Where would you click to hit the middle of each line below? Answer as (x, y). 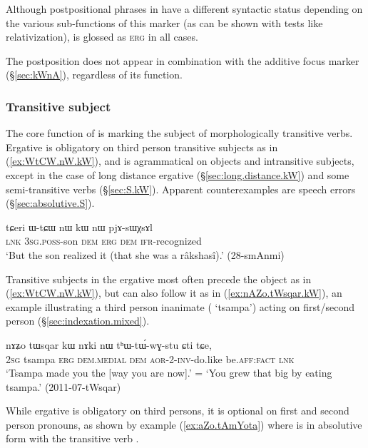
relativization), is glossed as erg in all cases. (102, 37)
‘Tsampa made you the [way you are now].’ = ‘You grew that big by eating (169, 373)
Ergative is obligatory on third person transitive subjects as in (142, 147)
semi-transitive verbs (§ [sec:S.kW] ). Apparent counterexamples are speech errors (181, 189)
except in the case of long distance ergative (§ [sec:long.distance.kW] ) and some (178, 174)
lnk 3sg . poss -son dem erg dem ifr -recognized (104, 241)
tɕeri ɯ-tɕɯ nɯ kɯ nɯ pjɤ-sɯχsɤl (79, 226)
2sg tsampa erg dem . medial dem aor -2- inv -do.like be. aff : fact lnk (150, 358)
